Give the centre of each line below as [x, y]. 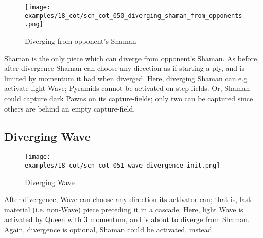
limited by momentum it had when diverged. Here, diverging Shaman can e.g [126, 78]
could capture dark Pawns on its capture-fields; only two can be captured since [129, 98]
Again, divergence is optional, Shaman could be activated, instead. [109, 230]
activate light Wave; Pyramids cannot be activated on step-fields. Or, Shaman [127, 88]
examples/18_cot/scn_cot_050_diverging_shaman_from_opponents [134, 16]
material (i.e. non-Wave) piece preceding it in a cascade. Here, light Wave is [124, 209]
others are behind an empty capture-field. [70, 108]
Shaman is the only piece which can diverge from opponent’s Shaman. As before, [132, 58]
